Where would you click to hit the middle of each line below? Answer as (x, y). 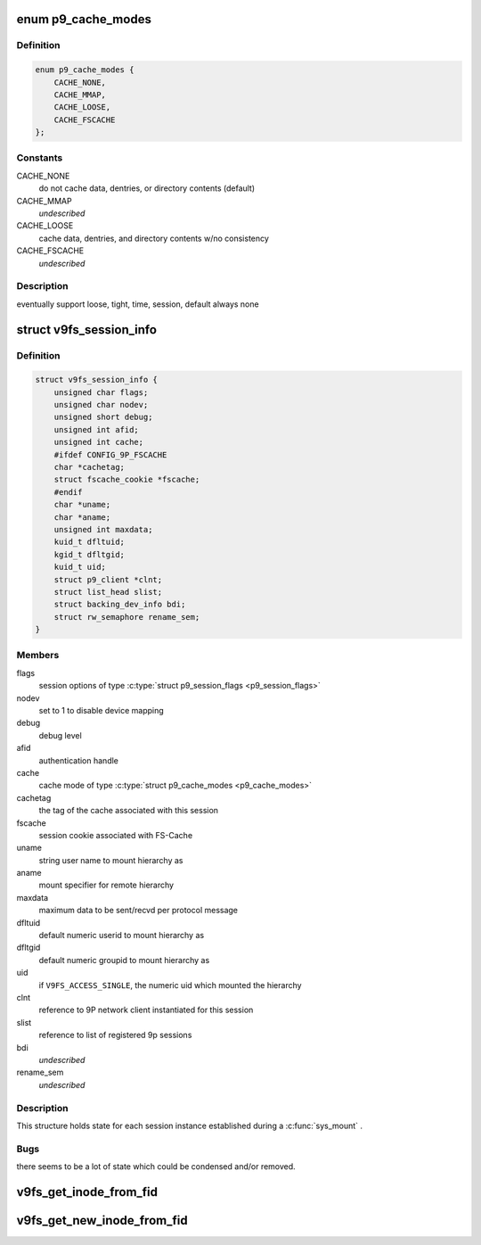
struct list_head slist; (108, 592)
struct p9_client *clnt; (108, 579)
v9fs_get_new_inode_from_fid (102, 1220)
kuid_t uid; (80, 567)
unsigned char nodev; (101, 405)
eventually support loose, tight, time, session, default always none (138, 304)
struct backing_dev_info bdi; (120, 605)
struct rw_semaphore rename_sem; (127, 617)
